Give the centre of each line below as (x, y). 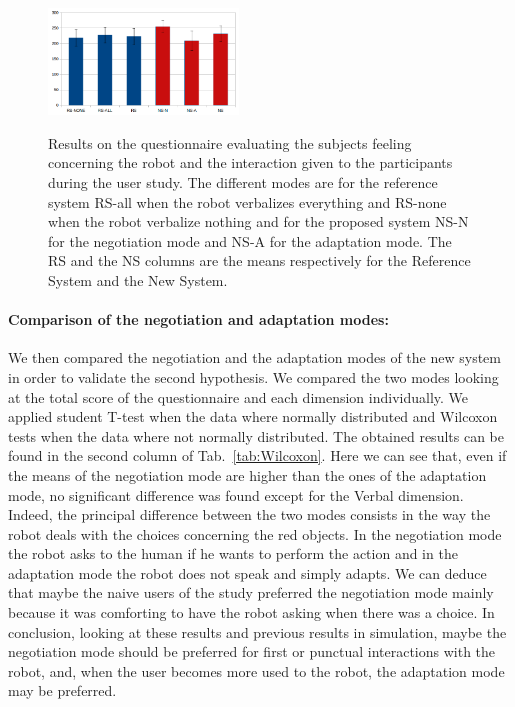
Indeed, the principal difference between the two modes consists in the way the (249, 514)
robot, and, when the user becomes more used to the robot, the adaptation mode (256, 670)
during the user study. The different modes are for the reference (243, 182)
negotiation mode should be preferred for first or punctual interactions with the (252, 651)
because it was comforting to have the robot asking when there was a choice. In (251, 612)
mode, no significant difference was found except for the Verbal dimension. (236, 494)
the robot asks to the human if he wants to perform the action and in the (233, 553)
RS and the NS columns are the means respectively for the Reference (259, 260)
